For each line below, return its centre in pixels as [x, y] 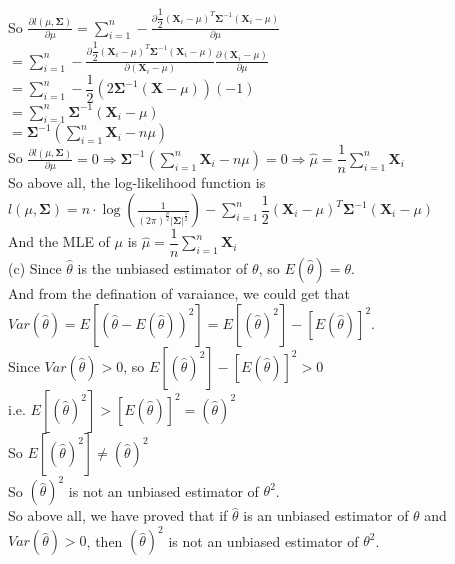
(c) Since [35, 268]
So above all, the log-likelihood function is [137, 182]
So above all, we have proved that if [118, 515]
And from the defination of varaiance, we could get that [179, 293]
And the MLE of [59, 241]
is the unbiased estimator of [162, 268]
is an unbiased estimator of [326, 515]
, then [104, 540]
